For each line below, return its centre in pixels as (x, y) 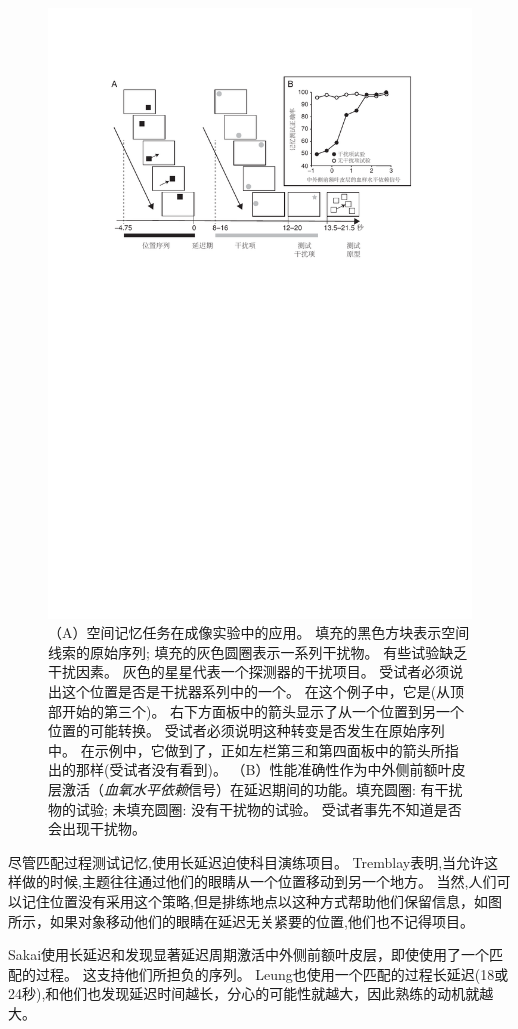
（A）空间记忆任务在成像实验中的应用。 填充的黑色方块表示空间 (259, 632)
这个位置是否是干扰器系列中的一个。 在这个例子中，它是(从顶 (263, 691)
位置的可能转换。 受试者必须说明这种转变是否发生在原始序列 (246, 730)
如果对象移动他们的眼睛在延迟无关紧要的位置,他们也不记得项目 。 (261, 920)
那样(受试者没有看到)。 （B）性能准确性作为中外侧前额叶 (263, 769)
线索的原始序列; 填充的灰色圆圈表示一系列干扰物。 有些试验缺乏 (258, 651)
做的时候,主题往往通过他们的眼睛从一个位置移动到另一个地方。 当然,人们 (259, 881)
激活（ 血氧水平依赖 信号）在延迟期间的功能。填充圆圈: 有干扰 (262, 788)
